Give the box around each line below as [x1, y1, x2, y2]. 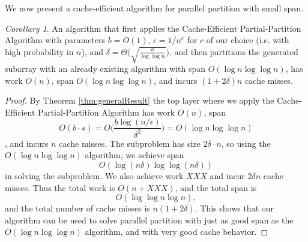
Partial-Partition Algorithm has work [38, 105, 175, 118]
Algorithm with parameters [5, 34, 106, 46]
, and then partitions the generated [169, 45, 298, 58]
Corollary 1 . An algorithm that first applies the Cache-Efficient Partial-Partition [5, 22, 301, 34]
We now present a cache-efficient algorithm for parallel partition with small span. [5, 2, 304, 14]
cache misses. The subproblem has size [59, 137, 201, 149]
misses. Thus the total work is [5, 181, 115, 193]
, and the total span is [175, 181, 257, 193]
